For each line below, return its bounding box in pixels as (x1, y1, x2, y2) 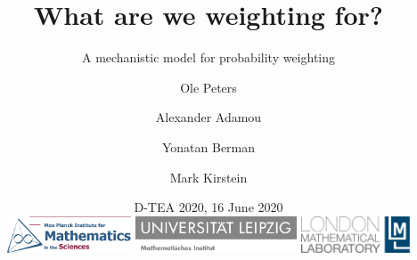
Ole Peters (180, 77, 237, 96)
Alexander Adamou (155, 108, 262, 126)
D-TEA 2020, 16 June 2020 (134, 198, 283, 216)
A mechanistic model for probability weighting (81, 48, 336, 67)
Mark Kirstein (169, 167, 248, 186)
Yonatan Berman (161, 137, 256, 156)
